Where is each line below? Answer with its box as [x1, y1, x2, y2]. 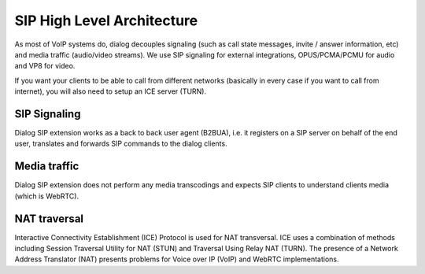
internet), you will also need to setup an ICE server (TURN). [14, 87, 207, 96]
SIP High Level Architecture [14, 12, 198, 29]
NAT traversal [14, 212, 84, 225]
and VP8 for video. [14, 61, 76, 71]
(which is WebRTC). [14, 191, 79, 201]
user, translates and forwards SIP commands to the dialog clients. [14, 139, 227, 149]
